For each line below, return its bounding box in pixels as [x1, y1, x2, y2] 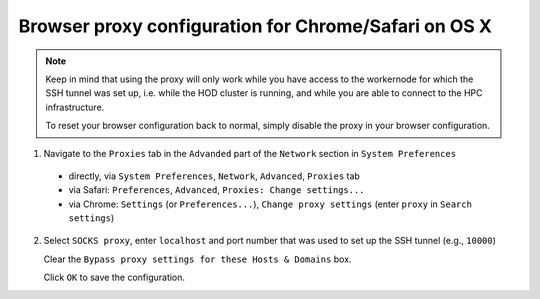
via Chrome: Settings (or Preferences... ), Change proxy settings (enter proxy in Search [68, 198, 472, 210]
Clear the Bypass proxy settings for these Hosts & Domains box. [43, 253, 352, 265]
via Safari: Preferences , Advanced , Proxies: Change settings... [68, 184, 365, 196]
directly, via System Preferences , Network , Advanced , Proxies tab [68, 170, 360, 182]
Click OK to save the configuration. [43, 271, 185, 284]
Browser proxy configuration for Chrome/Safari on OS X [18, 15, 492, 37]
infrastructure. [45, 101, 105, 113]
